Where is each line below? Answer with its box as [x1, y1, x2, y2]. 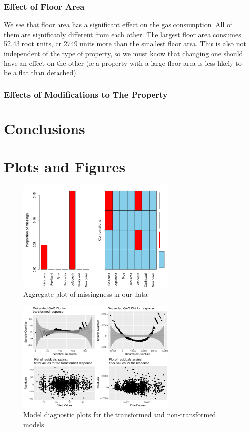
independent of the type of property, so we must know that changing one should [4, 48, 243, 58]
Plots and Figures [4, 157, 126, 177]
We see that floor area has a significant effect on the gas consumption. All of [4, 20, 232, 30]
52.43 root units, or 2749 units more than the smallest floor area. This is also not [4, 39, 246, 49]
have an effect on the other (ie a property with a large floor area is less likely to [4, 58, 242, 68]
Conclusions [4, 118, 85, 138]
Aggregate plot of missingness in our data [23, 289, 148, 299]
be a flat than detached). [4, 67, 78, 78]
